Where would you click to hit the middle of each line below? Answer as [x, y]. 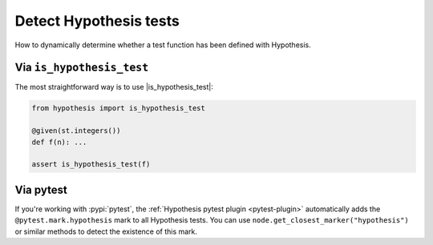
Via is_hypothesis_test [82, 68]
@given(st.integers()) [76, 131]
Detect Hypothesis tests [97, 21]
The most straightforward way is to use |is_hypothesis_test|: [114, 87]
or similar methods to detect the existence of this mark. [106, 231]
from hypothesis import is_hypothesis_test [119, 108]
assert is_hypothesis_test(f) [91, 165]
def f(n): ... [59, 142]
